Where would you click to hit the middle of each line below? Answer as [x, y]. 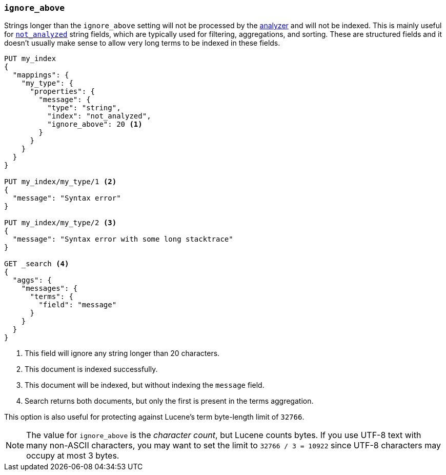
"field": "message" [78, 305]
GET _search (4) [37, 264]
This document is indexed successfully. [91, 369]
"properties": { [63, 92]
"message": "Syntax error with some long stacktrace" [123, 239]
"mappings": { [41, 75]
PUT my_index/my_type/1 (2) [60, 182]
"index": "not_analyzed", [99, 116]
